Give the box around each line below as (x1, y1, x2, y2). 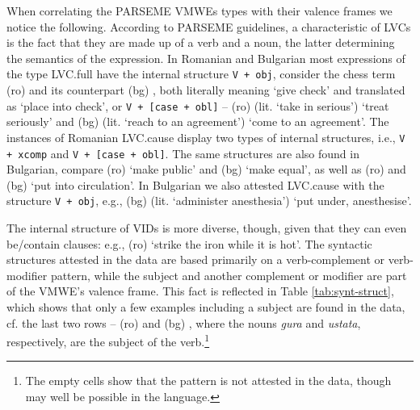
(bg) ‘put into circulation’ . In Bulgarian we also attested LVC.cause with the (6, 176, 384, 193)
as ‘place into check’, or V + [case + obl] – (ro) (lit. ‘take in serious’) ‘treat (6, 97, 389, 114)
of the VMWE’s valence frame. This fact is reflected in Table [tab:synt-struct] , (6, 282, 394, 299)
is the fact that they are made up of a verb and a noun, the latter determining (6, 34, 395, 51)
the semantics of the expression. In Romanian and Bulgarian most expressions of (6, 49, 405, 66)
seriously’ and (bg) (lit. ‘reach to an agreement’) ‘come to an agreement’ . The (6, 113, 389, 130)
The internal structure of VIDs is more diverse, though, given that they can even (6, 220, 407, 236)
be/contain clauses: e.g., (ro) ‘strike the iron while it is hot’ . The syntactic (6, 235, 372, 252)
